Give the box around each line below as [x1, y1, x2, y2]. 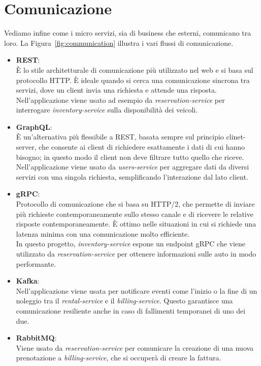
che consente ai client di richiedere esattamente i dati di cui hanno [39, 142, 245, 152]
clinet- [226, 131, 246, 142]
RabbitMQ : [16, 332, 57, 343]
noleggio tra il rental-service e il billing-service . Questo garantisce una [16, 295, 233, 306]
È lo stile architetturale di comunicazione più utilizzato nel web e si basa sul [16, 64, 253, 75]
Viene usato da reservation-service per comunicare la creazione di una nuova [16, 342, 254, 353]
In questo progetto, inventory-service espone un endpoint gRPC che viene [16, 238, 246, 249]
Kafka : [16, 275, 40, 286]
